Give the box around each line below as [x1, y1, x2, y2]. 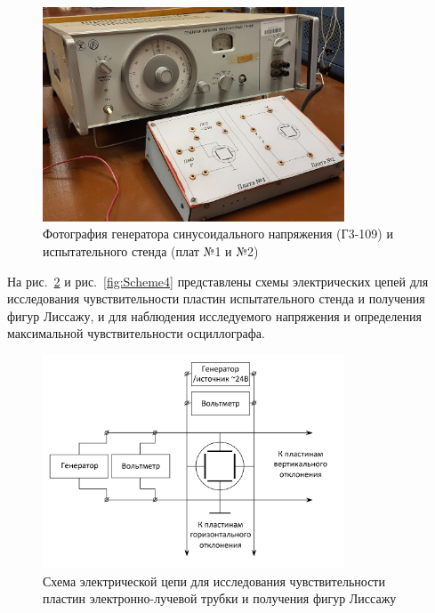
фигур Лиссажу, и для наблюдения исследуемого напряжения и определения [7, 306, 422, 325]
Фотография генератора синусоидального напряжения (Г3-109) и [43, 224, 393, 243]
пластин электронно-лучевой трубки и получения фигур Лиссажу [43, 589, 397, 608]
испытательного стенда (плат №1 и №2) [43, 241, 259, 260]
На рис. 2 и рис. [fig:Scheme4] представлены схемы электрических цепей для [7, 271, 429, 290]
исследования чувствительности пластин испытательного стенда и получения [7, 289, 425, 308]
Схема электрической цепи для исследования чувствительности [43, 571, 385, 590]
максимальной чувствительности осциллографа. [7, 324, 265, 343]
